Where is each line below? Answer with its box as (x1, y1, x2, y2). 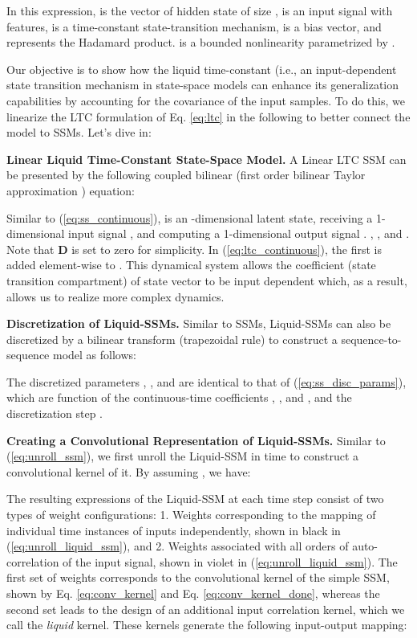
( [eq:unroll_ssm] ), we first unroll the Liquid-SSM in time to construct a (6, 448, 358, 464)
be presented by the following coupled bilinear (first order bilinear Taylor (6, 166, 366, 183)
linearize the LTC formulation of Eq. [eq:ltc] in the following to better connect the (6, 108, 411, 125)
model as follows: (53, 346, 136, 363)
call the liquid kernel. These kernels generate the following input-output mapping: (6, 616, 407, 633)
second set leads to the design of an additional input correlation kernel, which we (6, 600, 405, 617)
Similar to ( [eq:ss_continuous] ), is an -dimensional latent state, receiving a (6, 209, 373, 226)
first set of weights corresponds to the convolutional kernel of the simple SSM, (6, 569, 390, 586)
